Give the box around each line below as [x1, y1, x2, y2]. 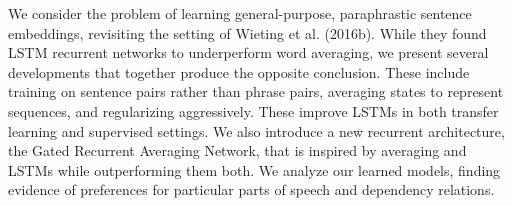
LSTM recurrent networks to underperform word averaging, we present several [8, 42, 489, 63]
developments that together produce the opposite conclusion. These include [8, 61, 470, 82]
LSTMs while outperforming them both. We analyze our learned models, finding [8, 159, 501, 180]
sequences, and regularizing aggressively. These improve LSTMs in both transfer [8, 100, 499, 121]
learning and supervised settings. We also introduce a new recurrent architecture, [8, 120, 505, 141]
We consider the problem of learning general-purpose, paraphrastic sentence [8, 3, 472, 23]
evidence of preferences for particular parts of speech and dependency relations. [8, 179, 495, 200]
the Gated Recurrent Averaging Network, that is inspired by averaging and [8, 140, 467, 161]
